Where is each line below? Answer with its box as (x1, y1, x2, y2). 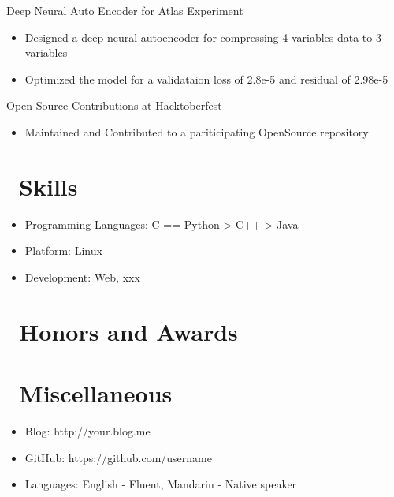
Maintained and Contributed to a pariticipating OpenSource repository (24, 123, 369, 140)
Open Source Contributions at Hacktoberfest (6, 97, 222, 114)
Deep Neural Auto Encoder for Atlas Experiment (6, 2, 243, 18)
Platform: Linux (24, 242, 102, 259)
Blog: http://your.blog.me (24, 422, 151, 439)
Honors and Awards (19, 315, 238, 347)
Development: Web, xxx (24, 268, 140, 285)
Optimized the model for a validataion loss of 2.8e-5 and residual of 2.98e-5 (24, 70, 388, 87)
